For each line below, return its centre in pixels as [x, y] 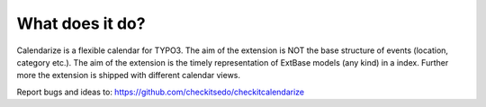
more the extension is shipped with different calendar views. [129, 76]
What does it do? [81, 23]
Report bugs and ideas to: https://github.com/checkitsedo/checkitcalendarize [161, 92]
